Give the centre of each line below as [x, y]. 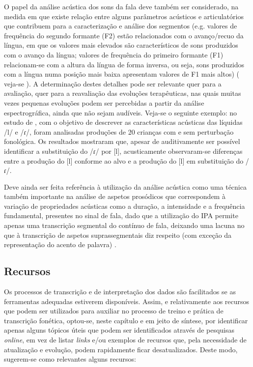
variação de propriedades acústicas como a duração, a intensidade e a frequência [125, 206]
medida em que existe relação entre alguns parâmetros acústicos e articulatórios [124, 16]
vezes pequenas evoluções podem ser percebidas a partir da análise [104, 102]
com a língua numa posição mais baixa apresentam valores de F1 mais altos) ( [122, 74]
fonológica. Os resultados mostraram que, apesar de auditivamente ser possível [122, 141]
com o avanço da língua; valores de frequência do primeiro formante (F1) [114, 54]
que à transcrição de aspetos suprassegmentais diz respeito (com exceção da [118, 235]
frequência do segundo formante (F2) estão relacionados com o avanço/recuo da [124, 35]
